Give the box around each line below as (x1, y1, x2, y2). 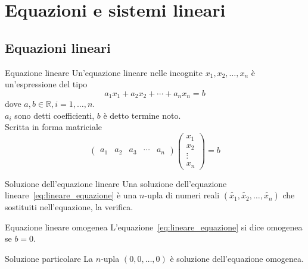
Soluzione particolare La (5, 252, 94, 264)
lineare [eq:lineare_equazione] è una (5, 189, 137, 201)
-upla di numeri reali (144, 189, 220, 201)
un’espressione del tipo (5, 78, 88, 90)
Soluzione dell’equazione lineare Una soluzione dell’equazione (5, 177, 227, 189)
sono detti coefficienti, (14, 109, 95, 121)
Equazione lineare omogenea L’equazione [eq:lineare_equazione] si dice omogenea (5, 220, 303, 233)
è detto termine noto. (103, 109, 181, 121)
